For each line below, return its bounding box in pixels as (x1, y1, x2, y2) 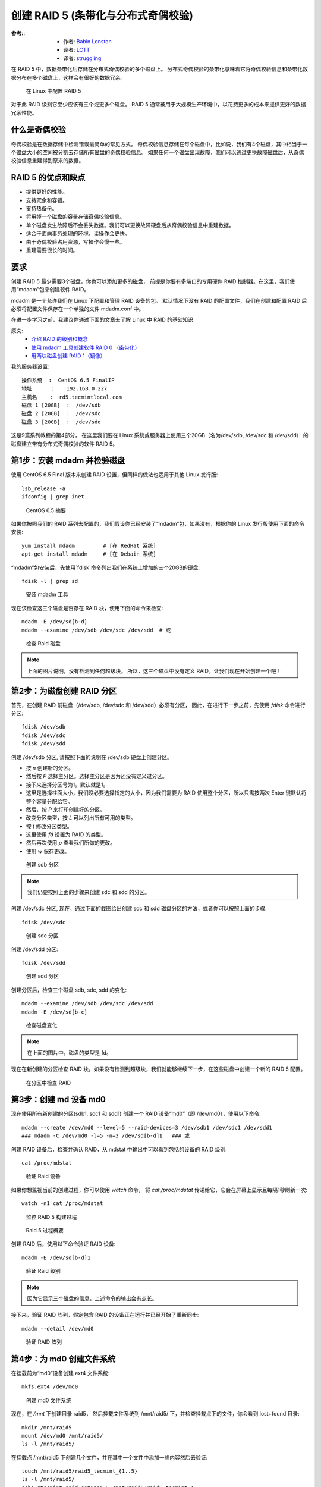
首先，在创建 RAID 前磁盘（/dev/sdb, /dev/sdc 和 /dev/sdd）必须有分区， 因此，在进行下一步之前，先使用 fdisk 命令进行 (11, 701, 306, 708)
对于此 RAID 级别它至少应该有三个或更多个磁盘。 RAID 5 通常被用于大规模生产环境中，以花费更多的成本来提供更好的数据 (11, 101, 306, 108)
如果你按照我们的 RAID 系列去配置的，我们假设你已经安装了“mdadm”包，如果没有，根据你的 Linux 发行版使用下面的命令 (11, 520, 305, 528)
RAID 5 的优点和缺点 (11, 172, 86, 183)
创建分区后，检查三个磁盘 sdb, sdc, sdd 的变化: (11, 986, 127, 993)
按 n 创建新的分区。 (26, 764, 74, 771)
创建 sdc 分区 (26, 932, 59, 939)
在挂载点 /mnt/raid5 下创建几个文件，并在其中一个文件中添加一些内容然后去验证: (11, 1454, 208, 1461)
